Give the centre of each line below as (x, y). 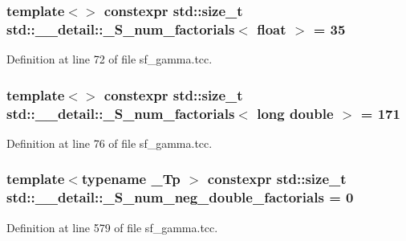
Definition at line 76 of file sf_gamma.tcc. (110, 143)
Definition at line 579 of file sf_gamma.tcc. (112, 227)
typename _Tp (131, 179)
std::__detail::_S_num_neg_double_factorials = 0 (180, 197)
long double (295, 113)
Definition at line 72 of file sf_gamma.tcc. (110, 59)
